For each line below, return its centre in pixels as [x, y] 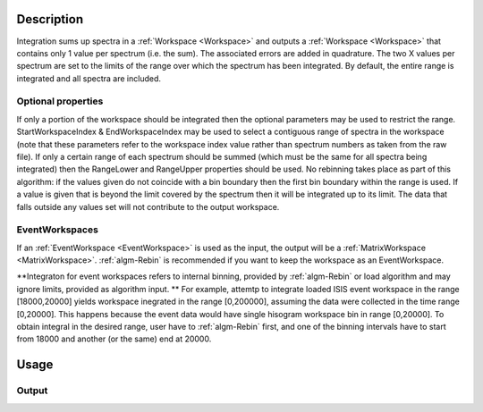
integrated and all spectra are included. [89, 78]
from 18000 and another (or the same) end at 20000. [114, 339]
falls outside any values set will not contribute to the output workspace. [148, 206]
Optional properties [60, 101]
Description [50, 19]
